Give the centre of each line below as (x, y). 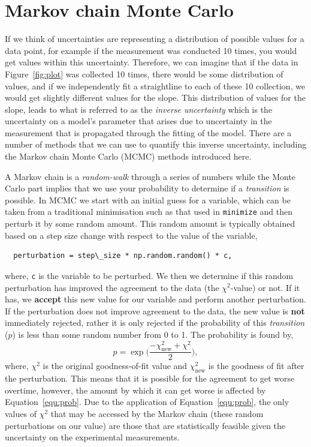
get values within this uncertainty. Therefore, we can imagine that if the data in (152, 62)
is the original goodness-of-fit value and (115, 366)
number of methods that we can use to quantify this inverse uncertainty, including (156, 144)
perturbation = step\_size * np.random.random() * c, (123, 256)
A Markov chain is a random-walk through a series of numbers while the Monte (150, 176)
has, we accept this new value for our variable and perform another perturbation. (155, 299)
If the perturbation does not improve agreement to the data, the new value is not (155, 310)
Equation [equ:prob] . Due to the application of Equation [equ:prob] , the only (147, 402)
